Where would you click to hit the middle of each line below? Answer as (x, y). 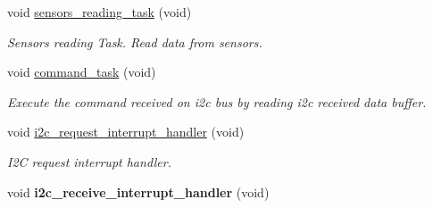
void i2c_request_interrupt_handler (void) (126, 132)
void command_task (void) (82, 72)
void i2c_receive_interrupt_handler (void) (138, 191)
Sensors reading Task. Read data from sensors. (135, 42)
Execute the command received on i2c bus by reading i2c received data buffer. (217, 101)
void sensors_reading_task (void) (100, 12)
